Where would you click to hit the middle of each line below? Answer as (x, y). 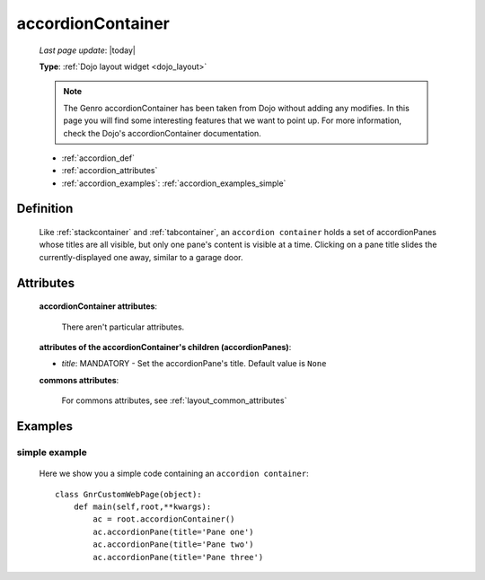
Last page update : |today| (88, 50)
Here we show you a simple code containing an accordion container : (174, 474)
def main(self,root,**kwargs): (142, 506)
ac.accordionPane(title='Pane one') (174, 532)
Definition (45, 209)
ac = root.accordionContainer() (164, 519)
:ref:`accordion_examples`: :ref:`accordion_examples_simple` (174, 183)
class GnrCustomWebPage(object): (128, 494)
